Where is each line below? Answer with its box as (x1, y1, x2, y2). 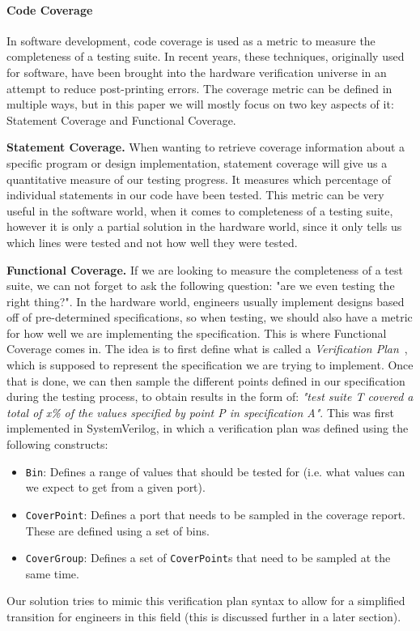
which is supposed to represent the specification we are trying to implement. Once (6, 356, 414, 373)
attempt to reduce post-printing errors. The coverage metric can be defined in (6, 79, 392, 96)
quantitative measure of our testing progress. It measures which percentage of (6, 170, 392, 187)
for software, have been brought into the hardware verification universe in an (6, 63, 387, 80)
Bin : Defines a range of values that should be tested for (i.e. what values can (25, 463, 405, 480)
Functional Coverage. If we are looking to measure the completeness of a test (6, 261, 403, 278)
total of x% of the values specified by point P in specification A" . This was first (6, 403, 394, 420)
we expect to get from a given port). (25, 479, 206, 496)
